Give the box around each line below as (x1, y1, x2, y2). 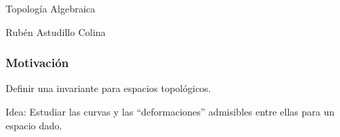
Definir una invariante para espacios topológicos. (6, 81, 211, 95)
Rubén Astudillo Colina (6, 24, 106, 39)
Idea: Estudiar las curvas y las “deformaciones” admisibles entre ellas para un (6, 104, 335, 118)
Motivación (6, 54, 69, 71)
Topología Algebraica (6, 1, 96, 15)
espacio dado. (6, 118, 62, 132)
